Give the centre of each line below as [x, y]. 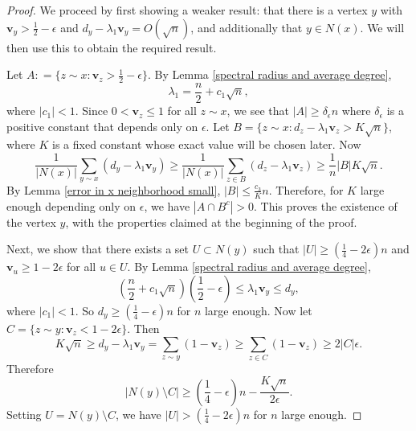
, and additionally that [247, 27]
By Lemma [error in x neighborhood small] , [114, 189]
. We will [382, 27]
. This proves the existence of [326, 205]
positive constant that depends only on [102, 126]
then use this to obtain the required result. [112, 47]
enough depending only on [71, 205]
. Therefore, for [306, 189]
